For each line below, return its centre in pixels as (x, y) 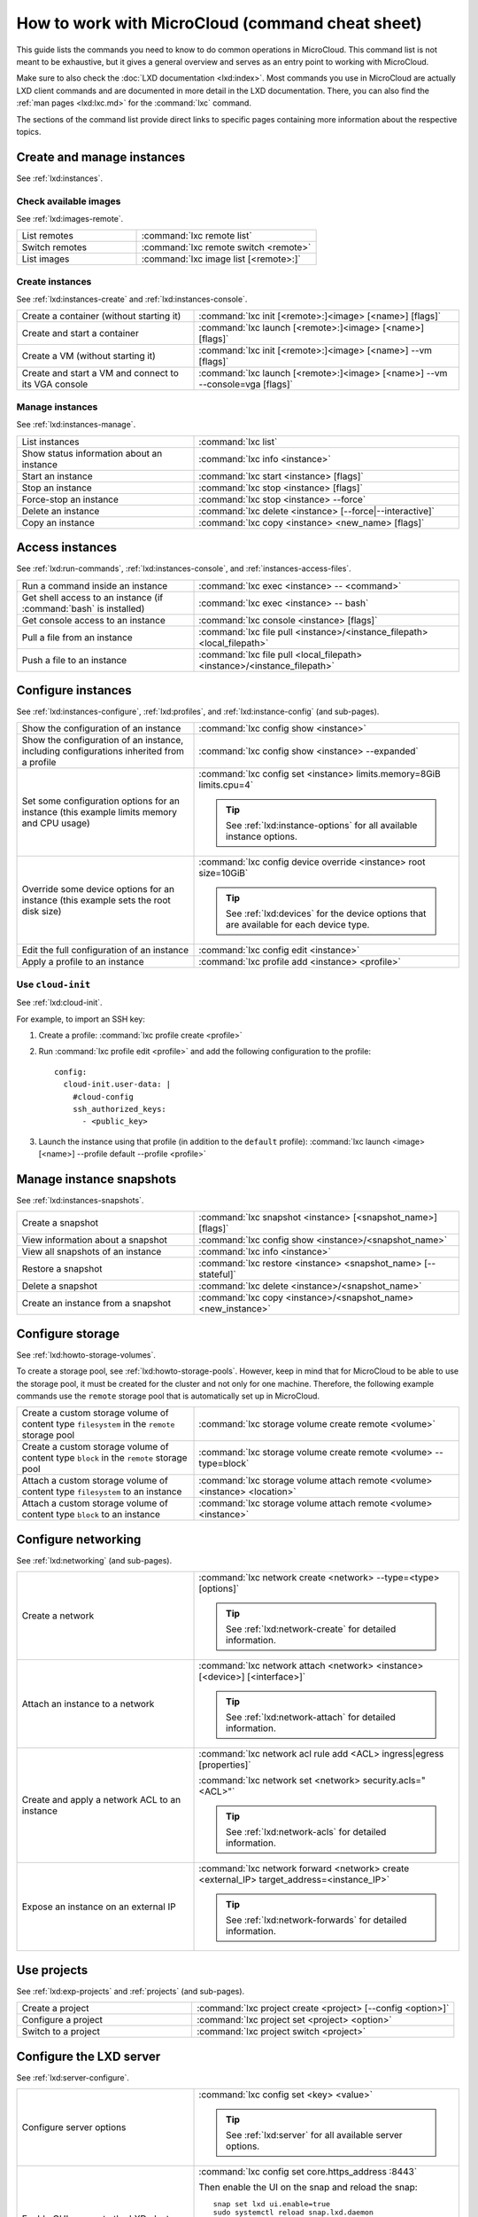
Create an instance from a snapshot (96, 1304)
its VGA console (55, 384)
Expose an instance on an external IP (99, 1907)
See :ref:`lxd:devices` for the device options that (326, 913)
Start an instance (57, 476)
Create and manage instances (101, 157)
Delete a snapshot (59, 1286)
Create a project (55, 2009)
